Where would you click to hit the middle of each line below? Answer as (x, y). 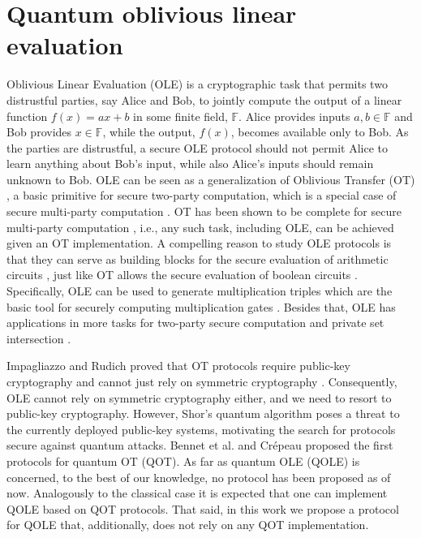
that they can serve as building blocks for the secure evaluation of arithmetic (198, 258)
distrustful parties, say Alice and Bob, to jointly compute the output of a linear (204, 99)
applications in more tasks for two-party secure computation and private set (195, 323)
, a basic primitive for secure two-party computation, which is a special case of (202, 195)
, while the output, (149, 132)
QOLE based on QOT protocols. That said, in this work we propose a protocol (203, 508)
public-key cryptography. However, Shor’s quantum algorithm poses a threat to (203, 413)
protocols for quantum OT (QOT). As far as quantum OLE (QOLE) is (183, 461)
